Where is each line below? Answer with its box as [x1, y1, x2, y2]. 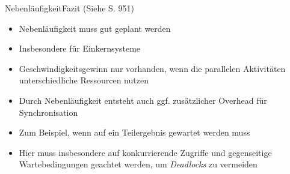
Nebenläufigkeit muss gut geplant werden [19, 22, 171, 34]
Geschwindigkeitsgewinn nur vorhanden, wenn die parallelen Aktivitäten [19, 62, 286, 74]
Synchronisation [19, 106, 78, 118]
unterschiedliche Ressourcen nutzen [19, 74, 149, 86]
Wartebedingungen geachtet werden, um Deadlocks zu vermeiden [19, 158, 258, 170]
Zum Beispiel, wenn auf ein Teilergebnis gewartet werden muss [19, 126, 250, 139]
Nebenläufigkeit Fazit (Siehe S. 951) [5, 2, 134, 14]
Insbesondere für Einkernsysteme [19, 42, 141, 55]
